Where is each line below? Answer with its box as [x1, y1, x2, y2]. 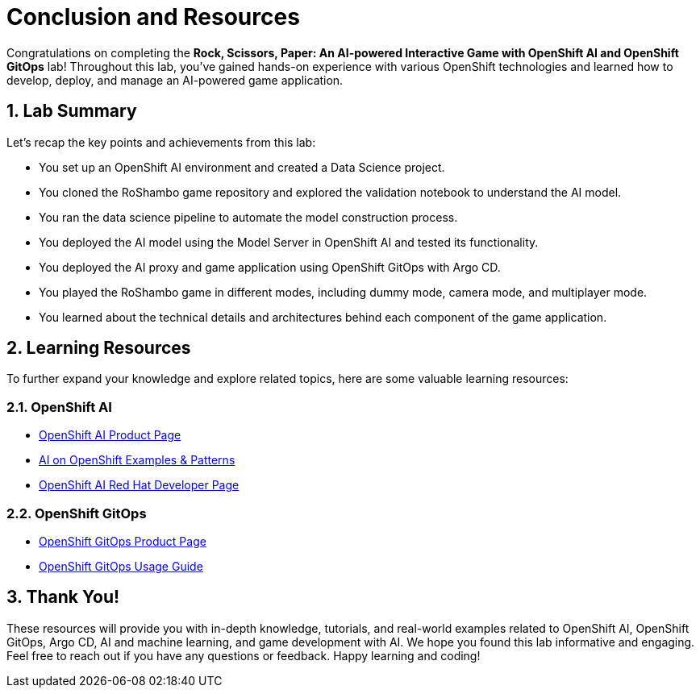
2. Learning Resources [6, 338, 191, 359]
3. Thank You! [6, 587, 120, 608]
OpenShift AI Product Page [39, 428, 181, 443]
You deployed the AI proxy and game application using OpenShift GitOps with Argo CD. [39, 260, 501, 274]
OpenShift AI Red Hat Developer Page [39, 478, 240, 492]
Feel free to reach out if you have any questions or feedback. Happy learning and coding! [6, 648, 481, 663]
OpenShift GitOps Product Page [39, 534, 206, 548]
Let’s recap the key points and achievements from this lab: [6, 135, 316, 149]
